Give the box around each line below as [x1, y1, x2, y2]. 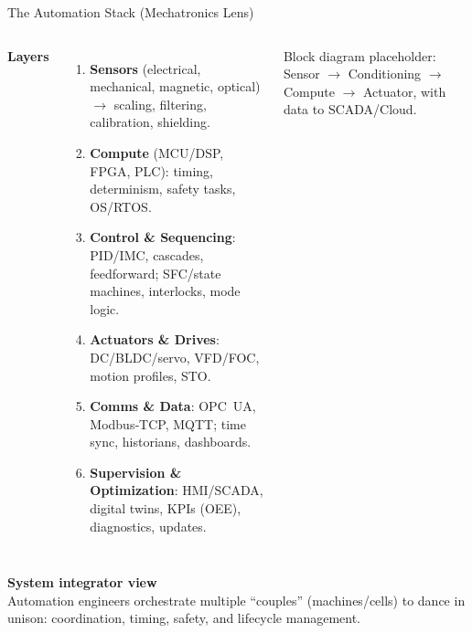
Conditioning [348, 64, 422, 83]
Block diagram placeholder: [283, 46, 436, 65]
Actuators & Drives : [90, 330, 220, 349]
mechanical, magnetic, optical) [90, 77, 261, 96]
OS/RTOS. [90, 196, 152, 216]
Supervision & [90, 462, 182, 481]
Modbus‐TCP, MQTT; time [90, 414, 246, 433]
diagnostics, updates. [90, 516, 207, 535]
